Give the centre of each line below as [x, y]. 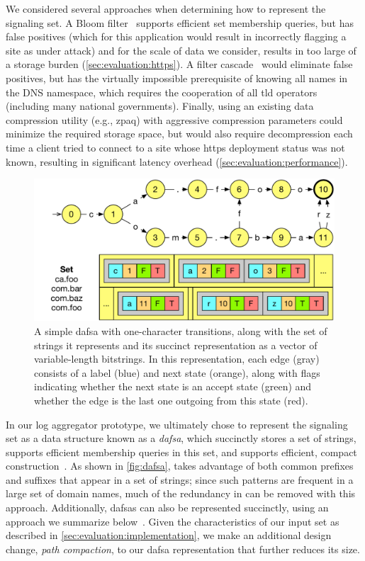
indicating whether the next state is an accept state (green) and [173, 386]
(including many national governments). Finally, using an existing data [160, 106]
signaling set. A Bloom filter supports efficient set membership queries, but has [180, 22]
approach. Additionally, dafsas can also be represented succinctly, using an [167, 508]
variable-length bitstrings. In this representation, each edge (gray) [177, 359]
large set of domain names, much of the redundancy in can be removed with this [181, 493]
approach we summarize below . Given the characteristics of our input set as [173, 521]
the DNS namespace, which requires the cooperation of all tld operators [162, 92]
